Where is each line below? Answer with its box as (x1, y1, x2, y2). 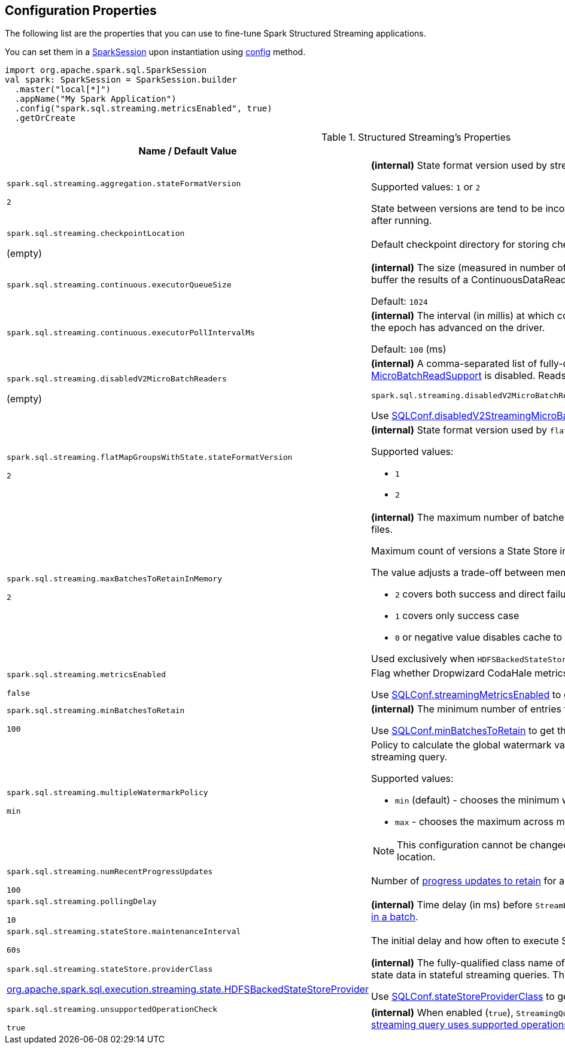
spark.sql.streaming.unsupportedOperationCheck (7, 1005, 218, 1014)
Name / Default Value (138, 145, 237, 157)
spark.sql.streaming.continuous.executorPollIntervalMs (7, 328, 255, 337)
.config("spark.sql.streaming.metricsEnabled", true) (14, 104, 272, 114)
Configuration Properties (5, 3, 157, 18)
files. (371, 523, 393, 536)
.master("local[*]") (14, 84, 111, 95)
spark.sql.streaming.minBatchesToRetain (7, 706, 185, 715)
